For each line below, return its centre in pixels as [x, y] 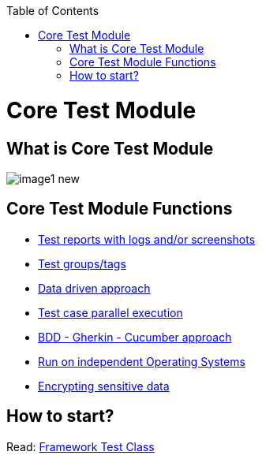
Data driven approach [94, 288]
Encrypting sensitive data [104, 386]
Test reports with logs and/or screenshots [147, 239]
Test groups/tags [82, 263]
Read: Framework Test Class [80, 446]
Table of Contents [53, 11]
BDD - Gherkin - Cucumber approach [135, 337]
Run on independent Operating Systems [142, 361]
